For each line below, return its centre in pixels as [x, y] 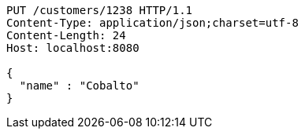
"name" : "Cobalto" [79, 86]
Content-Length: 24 [66, 35]
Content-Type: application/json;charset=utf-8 [152, 23]
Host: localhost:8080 [73, 48]
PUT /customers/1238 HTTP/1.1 [100, 10]
